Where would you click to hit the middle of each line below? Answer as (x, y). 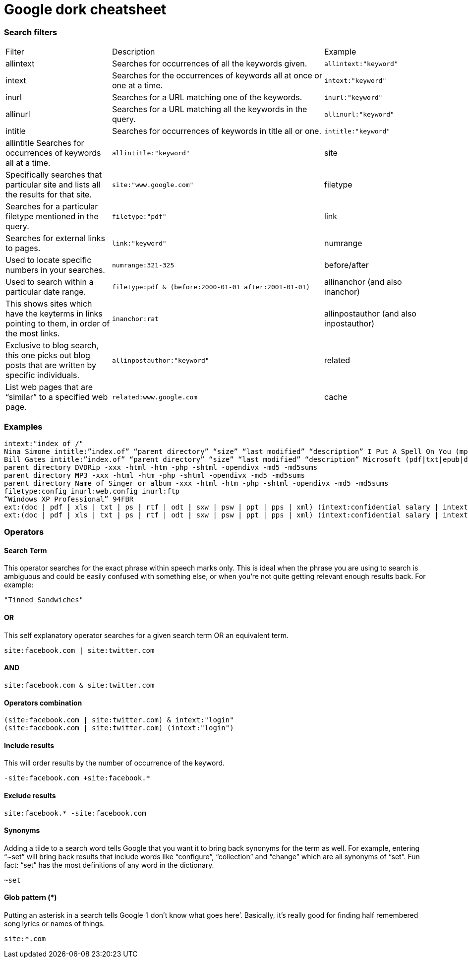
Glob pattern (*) (30, 898)
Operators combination (43, 703)
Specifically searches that (54, 175)
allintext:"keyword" (361, 64)
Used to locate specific (49, 260)
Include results (29, 745)
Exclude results (30, 795)
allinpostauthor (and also (370, 314)
